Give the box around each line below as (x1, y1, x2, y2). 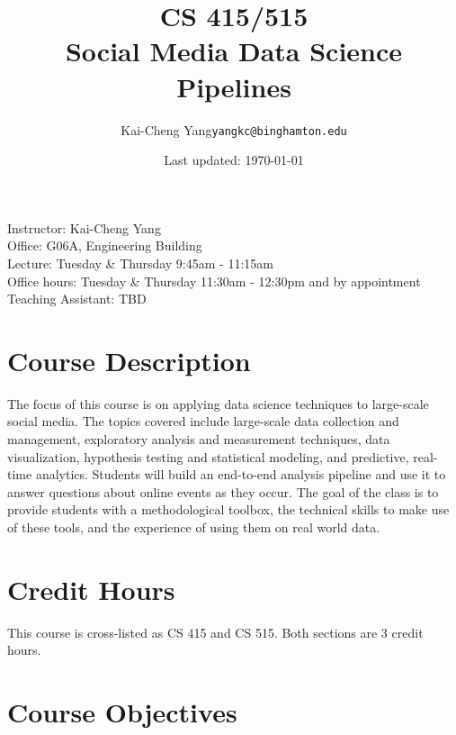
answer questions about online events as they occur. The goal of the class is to (7, 482, 439, 501)
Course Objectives (7, 694, 237, 730)
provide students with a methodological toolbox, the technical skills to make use (7, 500, 450, 519)
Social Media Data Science (65, 32, 403, 69)
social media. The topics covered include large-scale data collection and (7, 412, 399, 431)
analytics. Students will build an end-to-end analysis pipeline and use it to (35, 465, 446, 484)
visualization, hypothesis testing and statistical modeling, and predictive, (7, 447, 409, 466)
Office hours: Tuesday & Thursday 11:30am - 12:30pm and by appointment (7, 271, 421, 290)
